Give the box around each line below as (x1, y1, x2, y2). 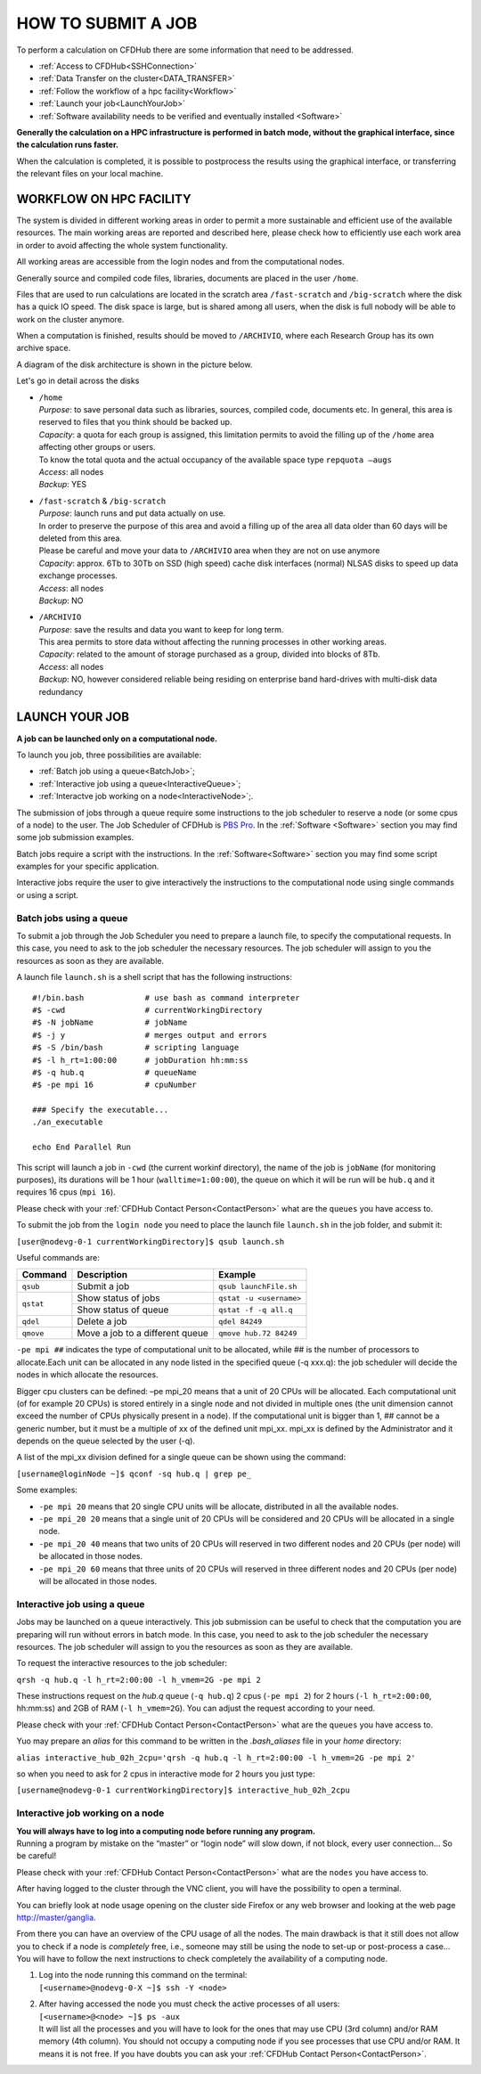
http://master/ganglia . (16, 1912, 97, 1923)
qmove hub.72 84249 (218, 1328, 298, 1338)
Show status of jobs (77, 1292, 160, 1304)
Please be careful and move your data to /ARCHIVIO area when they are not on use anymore (38, 545, 380, 556)
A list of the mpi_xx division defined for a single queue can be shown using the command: (16, 1452, 346, 1463)
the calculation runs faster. (16, 139, 119, 151)
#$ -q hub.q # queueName (32, 1067, 198, 1077)
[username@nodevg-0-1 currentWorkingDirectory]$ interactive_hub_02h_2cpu (16, 1785, 351, 1795)
